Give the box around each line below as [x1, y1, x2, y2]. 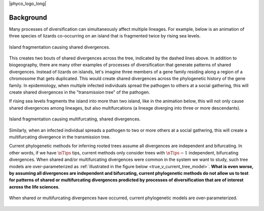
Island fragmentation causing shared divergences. [9, 44, 110, 50]
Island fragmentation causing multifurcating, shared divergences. [9, 116, 141, 122]
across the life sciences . [9, 184, 60, 190]
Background [9, 13, 47, 21]
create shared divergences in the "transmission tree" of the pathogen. [9, 89, 150, 95]
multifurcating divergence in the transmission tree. [9, 134, 111, 140]
